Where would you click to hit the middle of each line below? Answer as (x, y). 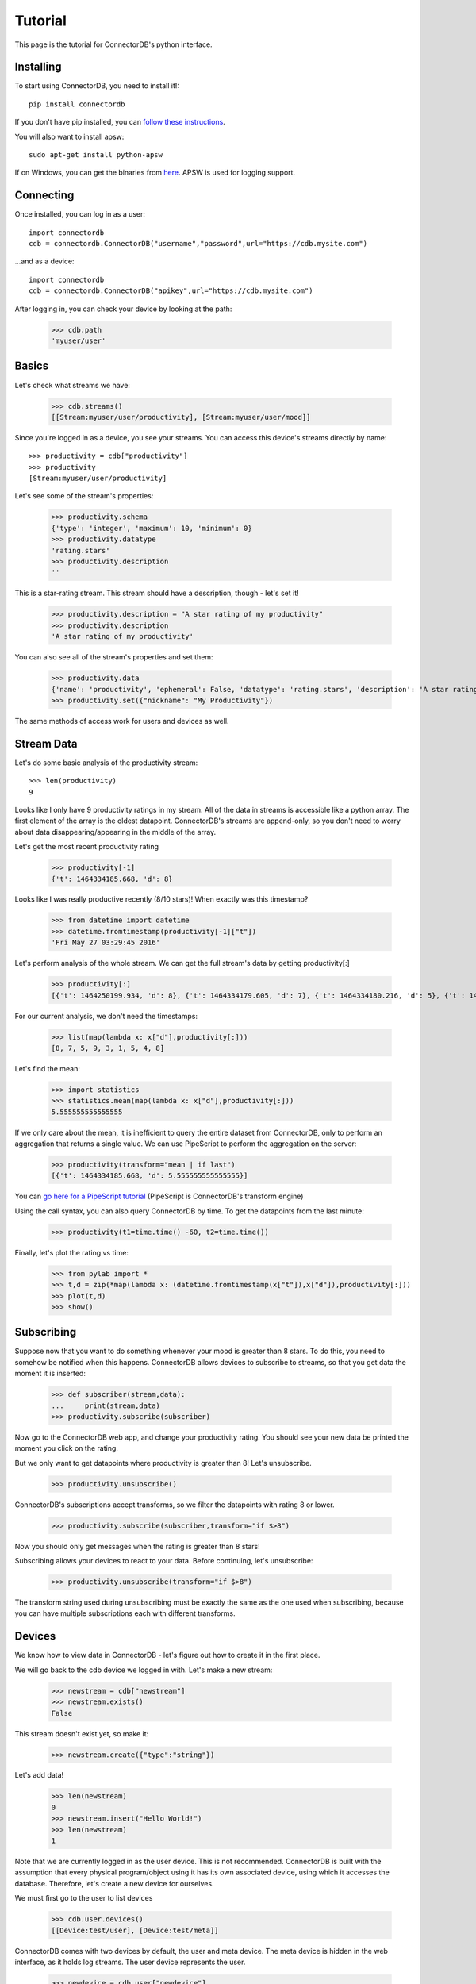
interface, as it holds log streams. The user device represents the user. (130, 1962)
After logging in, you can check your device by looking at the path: (123, 309)
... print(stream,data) (106, 1405)
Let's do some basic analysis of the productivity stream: (106, 763)
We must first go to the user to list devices (84, 1898)
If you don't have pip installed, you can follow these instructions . (120, 122)
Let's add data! (39, 1775)
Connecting (44, 196)
